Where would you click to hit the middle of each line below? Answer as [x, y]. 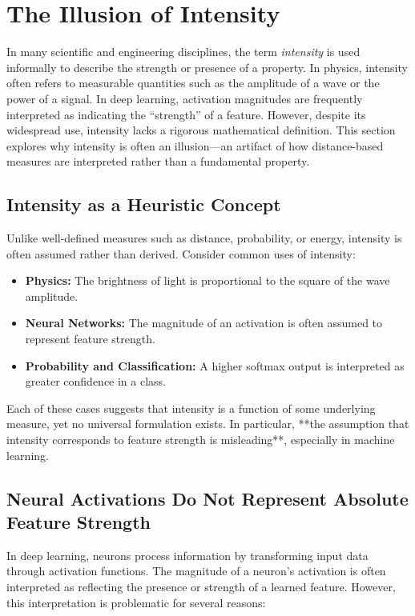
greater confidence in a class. [96, 381]
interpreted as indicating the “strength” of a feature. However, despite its [186, 114]
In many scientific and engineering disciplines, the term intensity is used [183, 52]
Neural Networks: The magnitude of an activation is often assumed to [204, 323]
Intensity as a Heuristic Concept [144, 204]
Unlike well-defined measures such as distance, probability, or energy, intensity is [204, 238]
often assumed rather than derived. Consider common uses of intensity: [181, 253]
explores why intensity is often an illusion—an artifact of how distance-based [195, 145]
